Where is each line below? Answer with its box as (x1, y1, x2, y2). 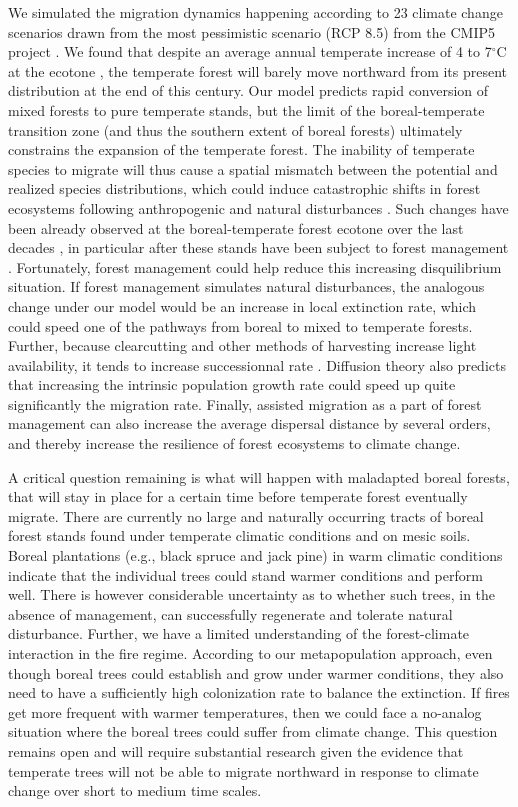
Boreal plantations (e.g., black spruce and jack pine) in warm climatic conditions (8, 545, 503, 566)
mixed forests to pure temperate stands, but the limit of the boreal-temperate (8, 99, 485, 120)
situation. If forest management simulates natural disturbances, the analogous (8, 276, 485, 297)
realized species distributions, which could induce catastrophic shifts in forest (8, 178, 481, 199)
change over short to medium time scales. (8, 780, 262, 801)
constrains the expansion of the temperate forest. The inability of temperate (8, 139, 475, 160)
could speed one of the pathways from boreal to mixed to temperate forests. (8, 315, 473, 336)
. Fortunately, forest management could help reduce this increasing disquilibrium (8, 256, 502, 277)
